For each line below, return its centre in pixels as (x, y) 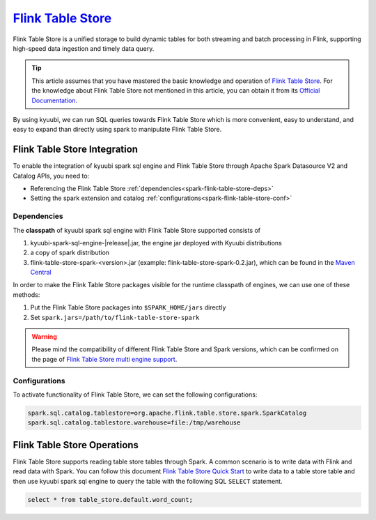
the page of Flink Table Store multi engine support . (104, 359)
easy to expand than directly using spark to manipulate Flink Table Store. (117, 130)
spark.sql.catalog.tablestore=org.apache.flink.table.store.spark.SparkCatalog (167, 413)
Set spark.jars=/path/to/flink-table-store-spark (115, 317)
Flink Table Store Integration (76, 150)
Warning (44, 337)
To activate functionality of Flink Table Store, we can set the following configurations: (135, 395)
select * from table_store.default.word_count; (110, 499)
